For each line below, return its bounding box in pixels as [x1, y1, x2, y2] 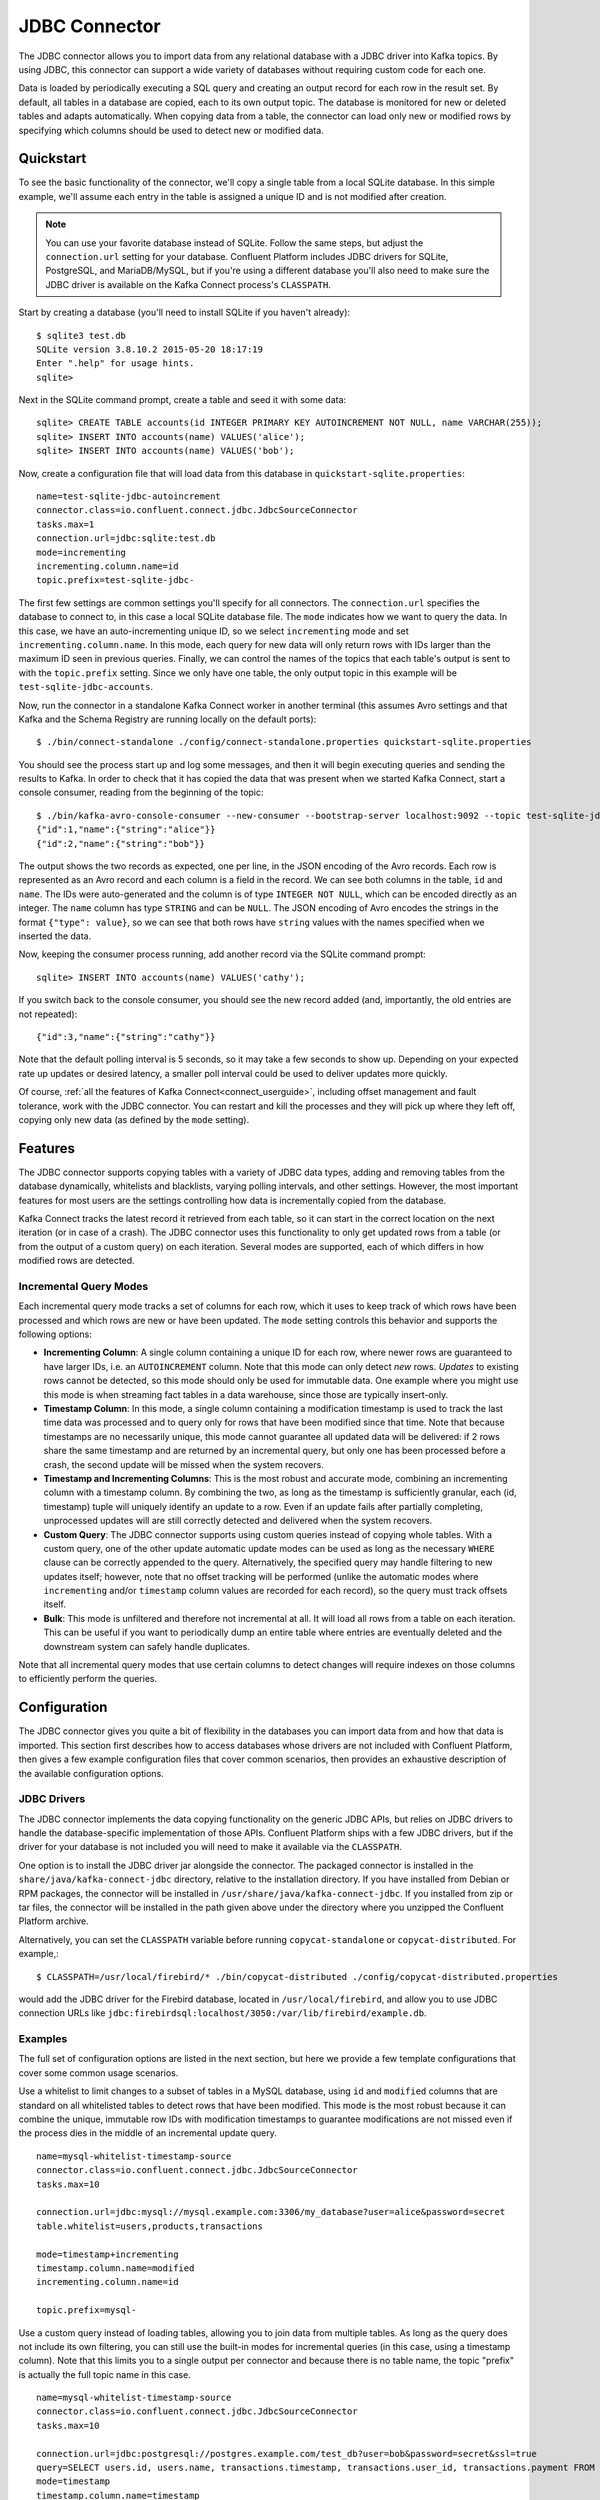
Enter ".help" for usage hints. [36, 358, 195, 369]
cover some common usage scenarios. [18, 2066, 179, 2079]
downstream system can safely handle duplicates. [43, 1640, 250, 1652]
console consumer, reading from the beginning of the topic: [18, 786, 264, 799]
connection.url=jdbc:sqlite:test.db [36, 533, 216, 544]
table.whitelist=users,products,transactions [36, 2220, 264, 2232]
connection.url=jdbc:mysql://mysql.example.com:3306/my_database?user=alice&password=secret [36, 2206, 506, 2218]
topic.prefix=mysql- [36, 2305, 137, 2316]
